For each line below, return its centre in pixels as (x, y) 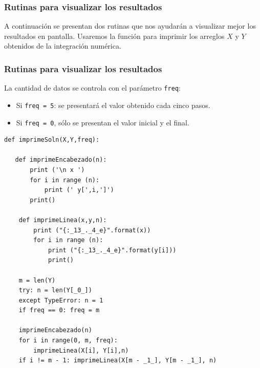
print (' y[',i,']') (79, 190)
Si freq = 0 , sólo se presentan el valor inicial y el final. (103, 122)
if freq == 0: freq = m (59, 310)
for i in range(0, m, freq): (68, 341)
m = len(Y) (37, 280)
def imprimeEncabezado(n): (61, 160)
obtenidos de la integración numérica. (63, 46)
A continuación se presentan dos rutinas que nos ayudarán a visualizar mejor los (130, 26)
